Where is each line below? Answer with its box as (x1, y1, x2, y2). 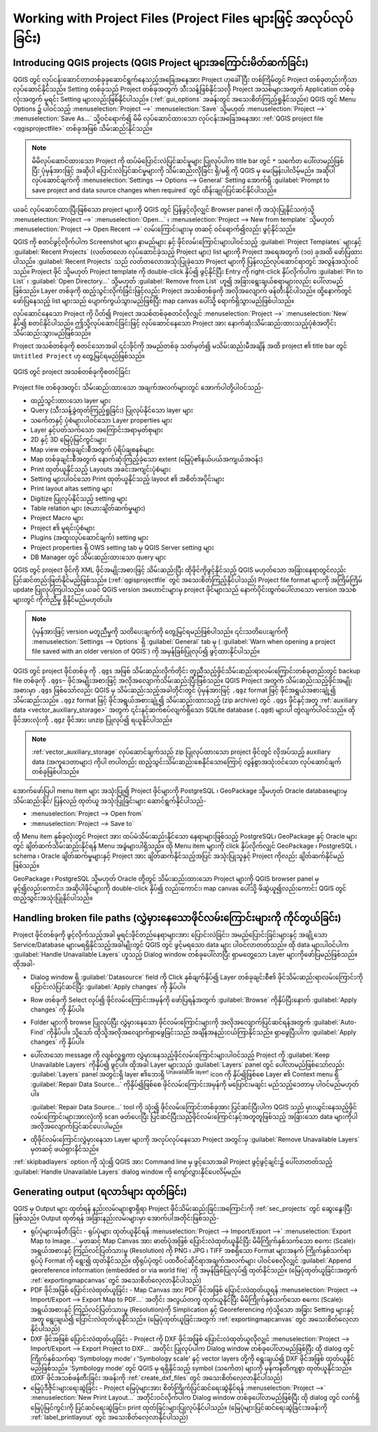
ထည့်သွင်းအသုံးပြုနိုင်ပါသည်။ (13, 894, 93, 902)
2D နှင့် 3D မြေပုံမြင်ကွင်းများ (30, 435, 107, 444)
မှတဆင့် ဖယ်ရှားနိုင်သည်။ (30, 1145, 99, 1153)
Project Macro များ (30, 514, 84, 522)
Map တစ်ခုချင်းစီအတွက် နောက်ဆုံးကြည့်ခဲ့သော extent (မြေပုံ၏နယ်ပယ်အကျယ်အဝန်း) (30, 455, 263, 463)
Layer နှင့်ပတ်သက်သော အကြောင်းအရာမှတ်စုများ (30, 426, 164, 434)
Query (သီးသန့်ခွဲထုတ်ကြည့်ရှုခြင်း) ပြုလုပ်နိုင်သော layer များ (30, 406, 194, 414)
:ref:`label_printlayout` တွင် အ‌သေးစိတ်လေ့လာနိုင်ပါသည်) (30, 1412, 189, 1421)
